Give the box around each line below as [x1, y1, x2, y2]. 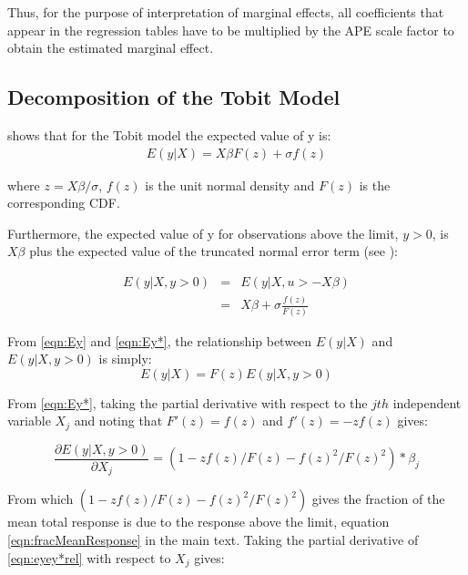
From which [7, 489, 74, 508]
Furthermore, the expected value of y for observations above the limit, [7, 223, 399, 242]
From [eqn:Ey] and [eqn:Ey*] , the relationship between [7, 331, 312, 350]
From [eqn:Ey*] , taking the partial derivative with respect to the [7, 393, 368, 412]
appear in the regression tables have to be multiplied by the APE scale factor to [7, 20, 454, 39]
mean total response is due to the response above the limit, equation [7, 512, 390, 531]
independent [392, 393, 462, 412]
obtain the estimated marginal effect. [7, 38, 214, 57]
